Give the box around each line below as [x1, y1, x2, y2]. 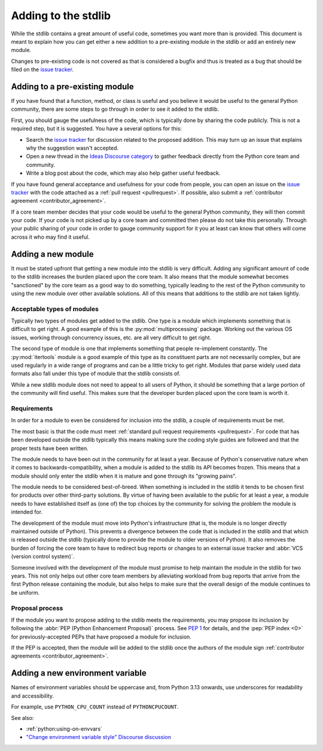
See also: [11, 714, 34, 721]
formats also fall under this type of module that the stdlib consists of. [11, 370, 181, 377]
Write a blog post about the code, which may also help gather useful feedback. [26, 169, 221, 177]
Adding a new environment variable [11, 668, 147, 679]
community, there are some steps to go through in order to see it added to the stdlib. [11, 105, 220, 113]
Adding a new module [11, 249, 94, 259]
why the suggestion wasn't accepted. [26, 144, 119, 151]
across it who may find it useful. [11, 233, 90, 241]
